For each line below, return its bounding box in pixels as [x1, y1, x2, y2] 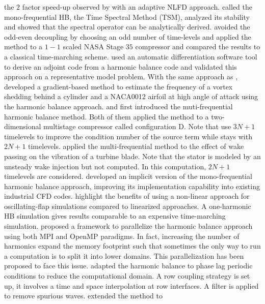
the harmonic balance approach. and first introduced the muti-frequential [4, 101, 233, 111]
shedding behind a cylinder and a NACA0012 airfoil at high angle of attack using [4, 91, 258, 102]
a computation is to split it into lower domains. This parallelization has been [4, 250, 244, 261]
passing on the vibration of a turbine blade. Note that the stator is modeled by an [4, 150, 261, 161]
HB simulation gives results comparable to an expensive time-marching [4, 210, 226, 221]
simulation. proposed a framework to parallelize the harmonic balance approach [4, 221, 253, 231]
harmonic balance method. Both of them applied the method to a [4, 111, 209, 121]
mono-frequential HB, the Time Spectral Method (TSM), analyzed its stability [4, 11, 250, 22]
